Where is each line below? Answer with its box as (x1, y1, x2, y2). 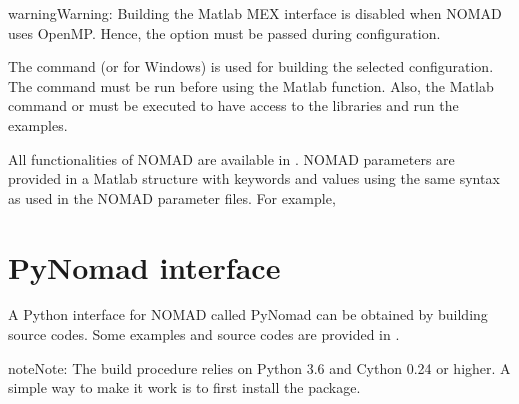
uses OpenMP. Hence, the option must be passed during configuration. (8, 22, 441, 43)
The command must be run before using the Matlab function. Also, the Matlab (8, 75, 494, 96)
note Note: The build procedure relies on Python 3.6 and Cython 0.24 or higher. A (8, 357, 511, 378)
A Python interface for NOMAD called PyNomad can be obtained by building (8, 304, 488, 325)
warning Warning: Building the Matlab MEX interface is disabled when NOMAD (8, 3, 502, 23)
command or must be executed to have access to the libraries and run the (8, 95, 459, 116)
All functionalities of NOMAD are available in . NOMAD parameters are (8, 148, 455, 169)
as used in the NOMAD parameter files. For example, (8, 187, 336, 208)
